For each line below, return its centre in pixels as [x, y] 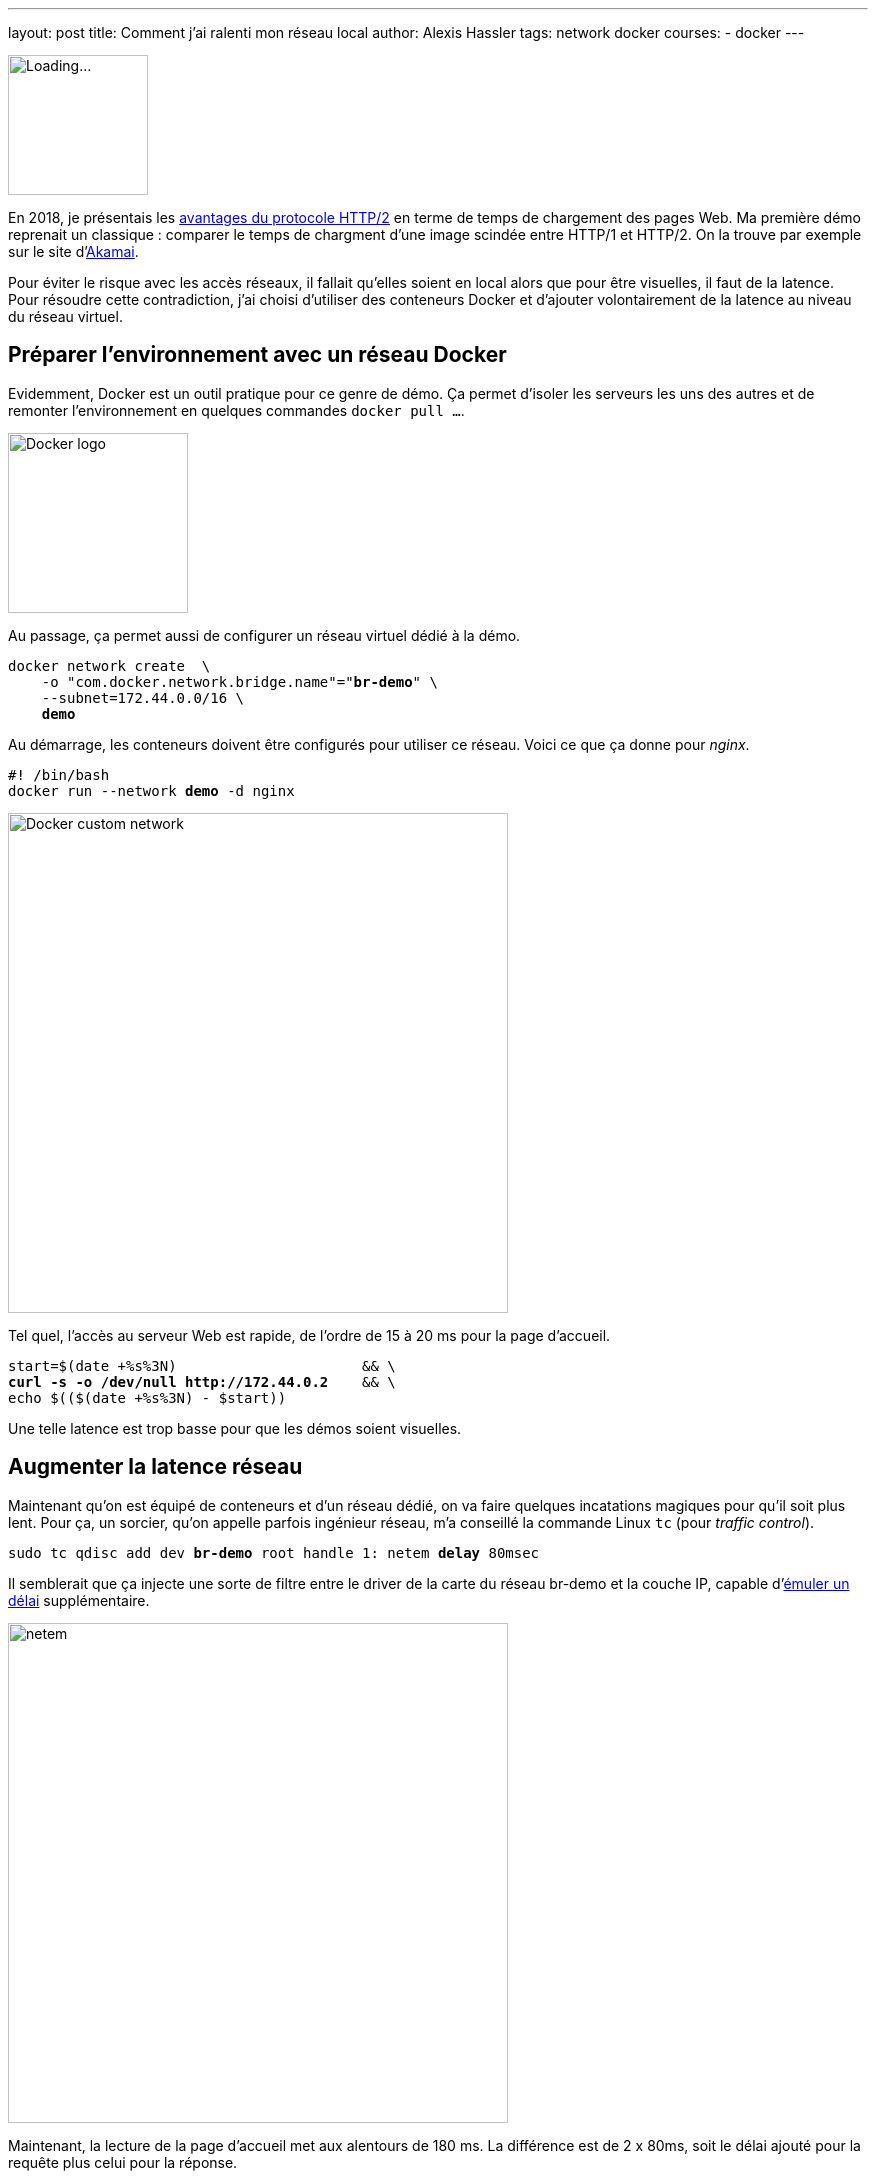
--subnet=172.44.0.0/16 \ [143, 697]
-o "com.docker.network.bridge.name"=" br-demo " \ [239, 681]
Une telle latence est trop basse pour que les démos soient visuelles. [235, 1428]
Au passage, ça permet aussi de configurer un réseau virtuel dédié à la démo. [264, 635]
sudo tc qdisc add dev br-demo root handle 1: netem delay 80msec [274, 1552]
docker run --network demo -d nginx [151, 790]
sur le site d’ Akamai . [73, 251]
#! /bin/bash [59, 774]
